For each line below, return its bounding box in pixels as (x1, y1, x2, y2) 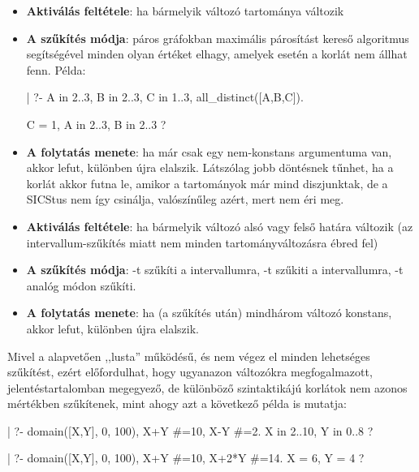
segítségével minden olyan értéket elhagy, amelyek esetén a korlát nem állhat (26, 45, 408, 62)
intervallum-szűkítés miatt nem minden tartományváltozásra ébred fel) (26, 234, 378, 251)
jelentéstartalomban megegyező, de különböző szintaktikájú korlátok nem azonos (7, 379, 408, 396)
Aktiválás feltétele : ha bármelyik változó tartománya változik (26, 2, 344, 19)
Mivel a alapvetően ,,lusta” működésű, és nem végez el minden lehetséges (7, 347, 370, 364)
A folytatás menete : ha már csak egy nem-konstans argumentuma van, (26, 143, 392, 160)
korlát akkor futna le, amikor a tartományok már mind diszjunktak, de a (26, 174, 388, 191)
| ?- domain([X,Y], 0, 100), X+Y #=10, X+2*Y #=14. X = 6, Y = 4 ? (7, 449, 365, 466)
